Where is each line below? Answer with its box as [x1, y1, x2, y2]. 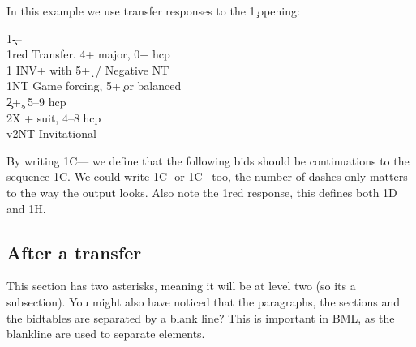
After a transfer [6, 239, 142, 264]
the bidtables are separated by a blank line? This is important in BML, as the [6, 309, 395, 326]
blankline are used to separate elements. [6, 325, 205, 342]
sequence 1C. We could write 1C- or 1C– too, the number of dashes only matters [6, 168, 408, 185]
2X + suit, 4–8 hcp [6, 109, 101, 126]
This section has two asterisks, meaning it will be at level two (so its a [6, 277, 356, 294]
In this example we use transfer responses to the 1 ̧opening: [6, 2, 300, 19]
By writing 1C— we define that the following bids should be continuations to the [6, 152, 410, 169]
